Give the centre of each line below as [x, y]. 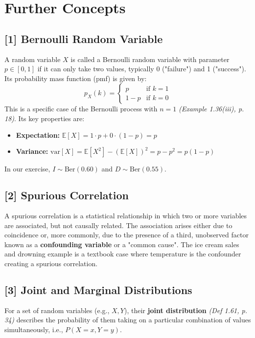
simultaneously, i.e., [34, 329]
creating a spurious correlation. [51, 263]
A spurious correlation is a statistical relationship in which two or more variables [126, 215]
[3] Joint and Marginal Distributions [98, 289]
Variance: [32, 151]
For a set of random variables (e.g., [57, 310]
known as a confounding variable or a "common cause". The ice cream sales [122, 244]
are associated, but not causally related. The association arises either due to [118, 225]
